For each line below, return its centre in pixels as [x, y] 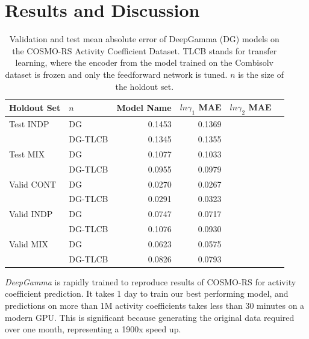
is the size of [261, 74]
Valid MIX [29, 243]
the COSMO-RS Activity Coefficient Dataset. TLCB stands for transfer [145, 50]
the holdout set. [145, 86]
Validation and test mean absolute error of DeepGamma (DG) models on [144, 39]
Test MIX [27, 154]
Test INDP [29, 124]
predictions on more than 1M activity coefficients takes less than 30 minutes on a [155, 306]
